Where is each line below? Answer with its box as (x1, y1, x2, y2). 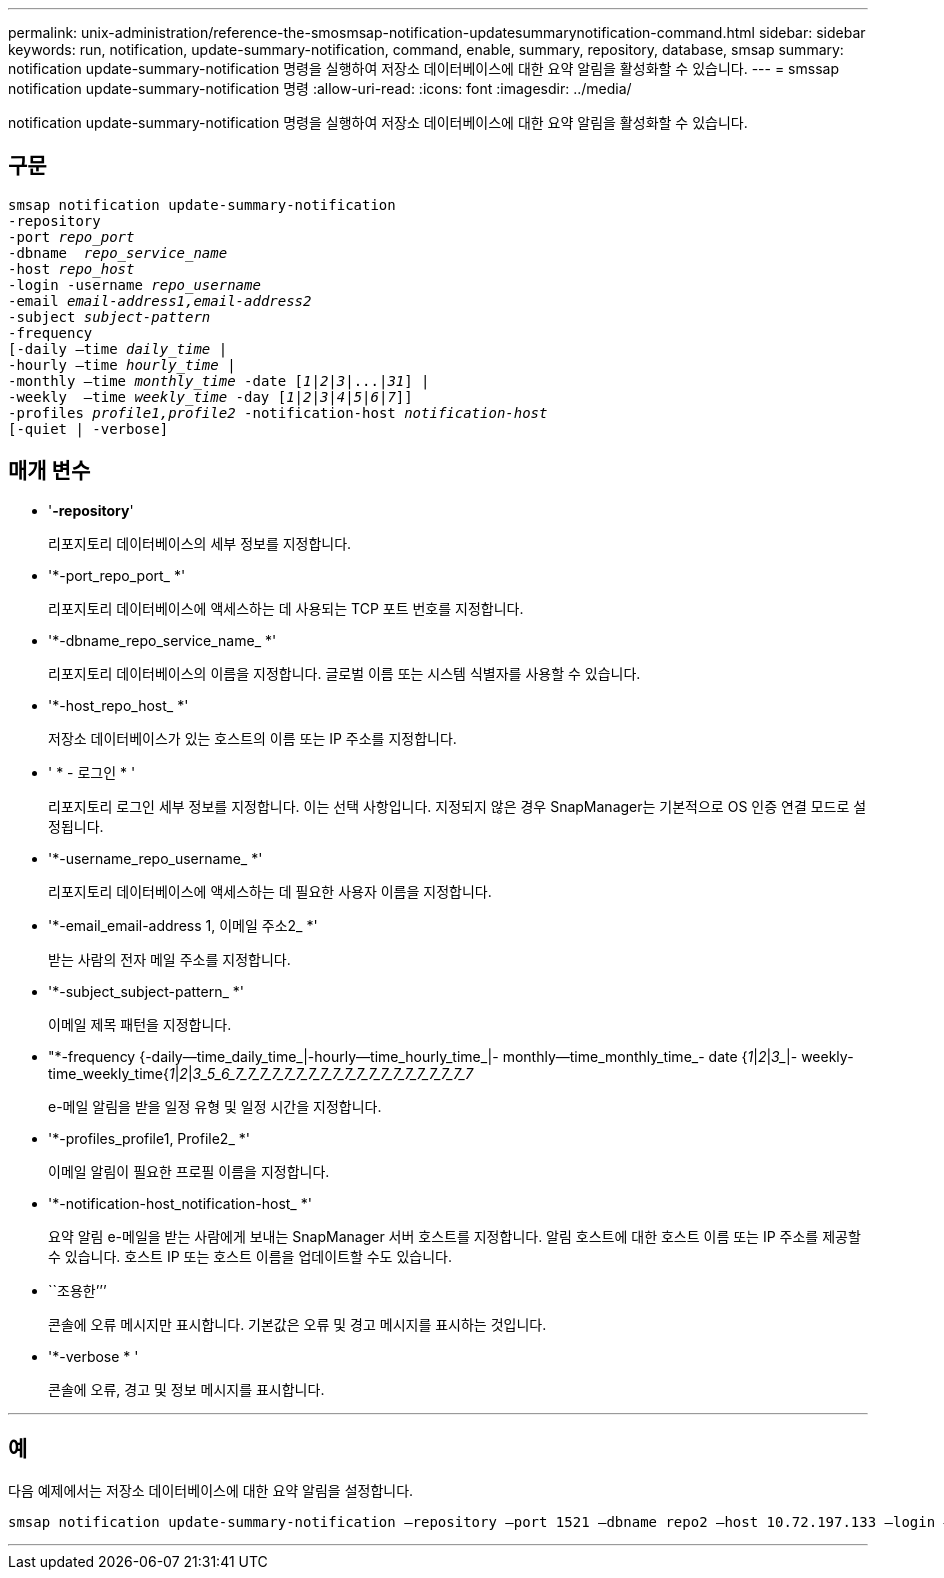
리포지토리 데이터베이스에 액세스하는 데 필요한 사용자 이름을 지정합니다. (48, 882, 492, 900)
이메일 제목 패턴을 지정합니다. (48, 1015, 232, 1033)
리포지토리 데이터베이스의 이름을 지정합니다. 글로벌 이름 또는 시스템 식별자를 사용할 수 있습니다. (48, 664, 641, 682)
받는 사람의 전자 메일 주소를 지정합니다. (48, 950, 291, 968)
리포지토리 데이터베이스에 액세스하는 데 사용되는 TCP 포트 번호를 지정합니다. (48, 599, 524, 617)
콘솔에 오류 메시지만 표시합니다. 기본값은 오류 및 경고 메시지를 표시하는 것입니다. (48, 1315, 547, 1333)
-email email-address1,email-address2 (8, 292, 312, 309)
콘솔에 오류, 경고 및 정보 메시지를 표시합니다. (48, 1380, 325, 1398)
